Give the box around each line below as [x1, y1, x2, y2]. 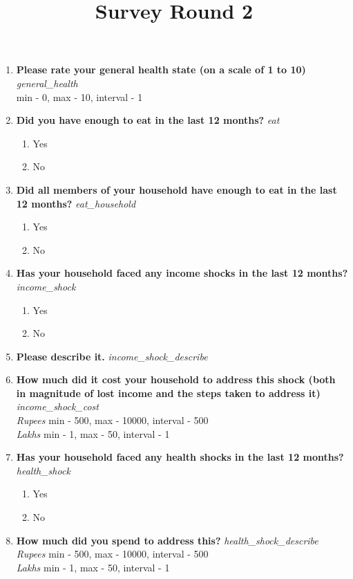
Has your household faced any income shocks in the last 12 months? [16, 266, 348, 280]
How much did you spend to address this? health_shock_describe [16, 533, 318, 547]
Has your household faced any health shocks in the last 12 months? [16, 450, 344, 464]
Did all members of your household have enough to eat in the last [16, 182, 337, 196]
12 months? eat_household [16, 196, 136, 210]
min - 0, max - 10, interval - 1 [16, 89, 143, 104]
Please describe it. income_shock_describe [16, 349, 208, 363]
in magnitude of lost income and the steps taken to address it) [16, 385, 321, 400]
